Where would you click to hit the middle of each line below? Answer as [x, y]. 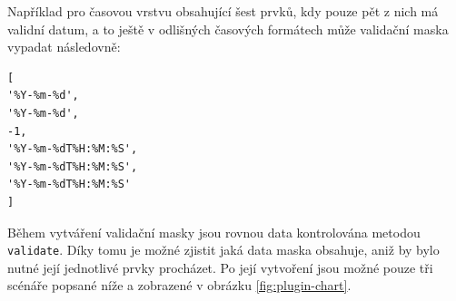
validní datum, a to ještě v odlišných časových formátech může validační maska [228, 29]
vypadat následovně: [64, 47]
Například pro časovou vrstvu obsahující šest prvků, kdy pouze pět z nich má [223, 11]
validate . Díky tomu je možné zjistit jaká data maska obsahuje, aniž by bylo [223, 250]
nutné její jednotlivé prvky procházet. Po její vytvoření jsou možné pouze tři [220, 267]
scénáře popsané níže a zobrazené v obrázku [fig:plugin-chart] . [179, 285]
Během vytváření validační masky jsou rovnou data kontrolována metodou [214, 232]
